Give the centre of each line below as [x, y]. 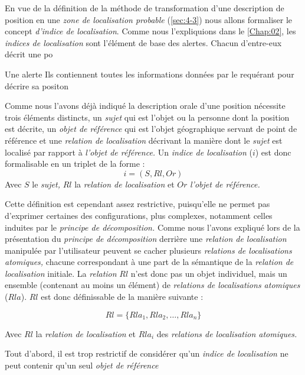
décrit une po [29, 54]
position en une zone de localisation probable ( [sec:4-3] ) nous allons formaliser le [149, 19]
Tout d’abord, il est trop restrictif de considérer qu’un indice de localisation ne [147, 353]
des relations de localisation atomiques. [227, 333]
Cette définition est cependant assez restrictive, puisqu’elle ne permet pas [137, 204]
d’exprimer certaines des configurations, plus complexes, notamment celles [139, 215]
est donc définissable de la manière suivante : [122, 297]
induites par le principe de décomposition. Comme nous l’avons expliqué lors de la [152, 227]
